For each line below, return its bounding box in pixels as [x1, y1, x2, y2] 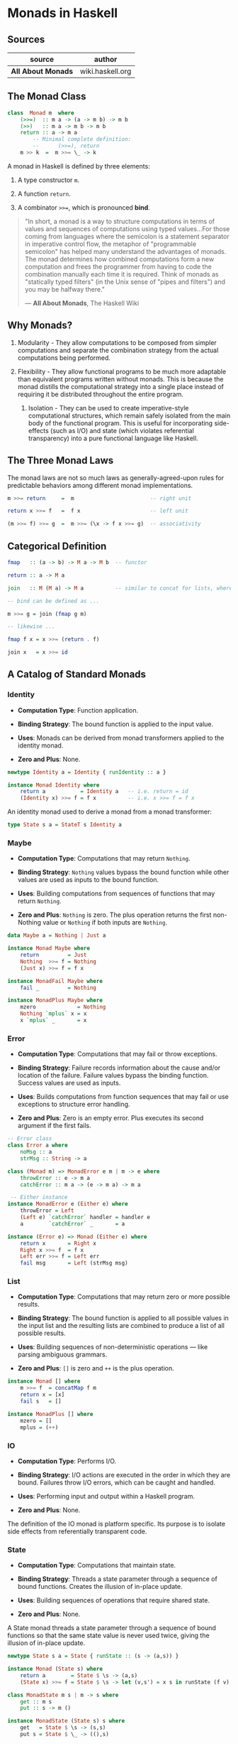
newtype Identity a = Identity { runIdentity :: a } [7, 768, 166, 776]
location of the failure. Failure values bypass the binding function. [17, 1071, 209, 1080]
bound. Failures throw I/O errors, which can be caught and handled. [17, 1478, 216, 1487]
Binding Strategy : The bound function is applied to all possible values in [17, 1314, 229, 1322]
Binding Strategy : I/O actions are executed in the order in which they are [17, 1470, 231, 1479]
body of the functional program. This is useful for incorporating [28, 418, 213, 427]
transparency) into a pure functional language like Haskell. [28, 434, 198, 442]
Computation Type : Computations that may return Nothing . [17, 854, 191, 863]
